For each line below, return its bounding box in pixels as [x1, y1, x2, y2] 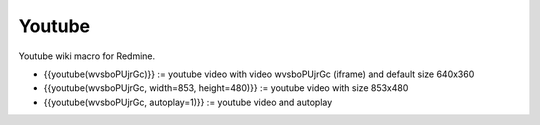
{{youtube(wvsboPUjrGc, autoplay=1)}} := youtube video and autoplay [43, 96, 333, 108]
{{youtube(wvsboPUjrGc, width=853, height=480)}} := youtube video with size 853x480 [43, 82, 409, 94]
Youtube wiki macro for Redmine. [18, 50, 156, 62]
